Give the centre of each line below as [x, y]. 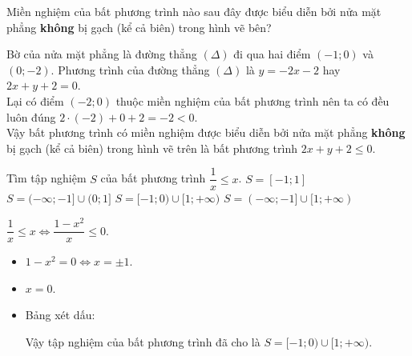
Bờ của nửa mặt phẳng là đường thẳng [102, 54]
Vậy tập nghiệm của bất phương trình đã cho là [143, 341]
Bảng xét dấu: [60, 315]
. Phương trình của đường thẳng [130, 69]
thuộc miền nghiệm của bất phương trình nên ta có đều [252, 100]
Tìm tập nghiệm [46, 178]
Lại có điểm [35, 100]
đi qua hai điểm [272, 54]
